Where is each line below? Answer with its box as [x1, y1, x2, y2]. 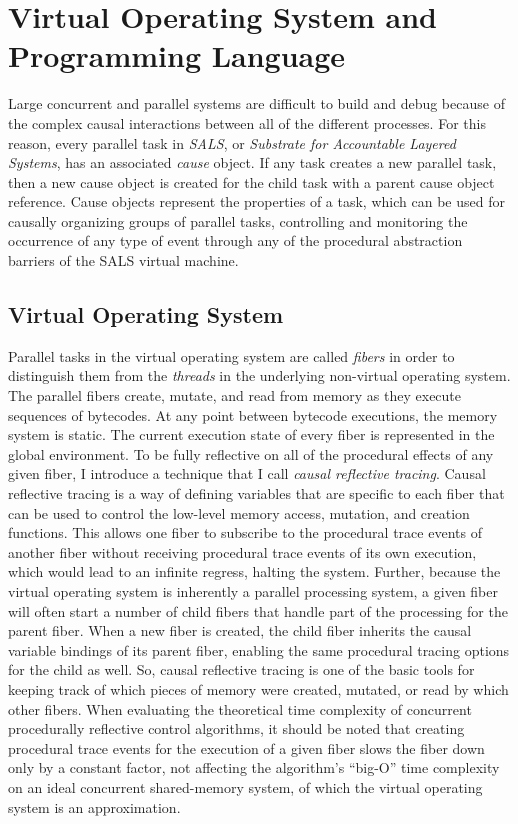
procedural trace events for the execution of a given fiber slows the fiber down [8, 737, 485, 758]
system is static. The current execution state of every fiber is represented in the [8, 424, 495, 445]
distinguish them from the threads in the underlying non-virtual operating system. [8, 365, 511, 386]
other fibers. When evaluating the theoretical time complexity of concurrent [8, 698, 472, 719]
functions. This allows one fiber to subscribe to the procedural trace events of [8, 522, 482, 543]
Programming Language [8, 35, 346, 76]
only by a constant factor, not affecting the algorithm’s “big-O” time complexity [8, 757, 500, 778]
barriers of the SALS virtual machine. [8, 250, 239, 271]
